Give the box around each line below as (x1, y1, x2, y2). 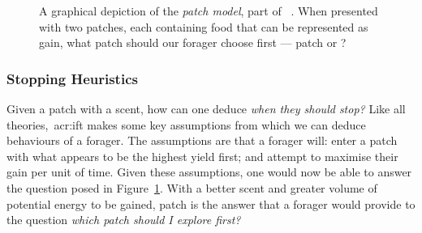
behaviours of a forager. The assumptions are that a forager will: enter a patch (6, 132, 398, 149)
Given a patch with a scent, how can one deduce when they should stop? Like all (6, 100, 406, 116)
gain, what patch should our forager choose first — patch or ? (39, 34, 347, 51)
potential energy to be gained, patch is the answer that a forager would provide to (6, 195, 416, 212)
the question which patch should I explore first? (6, 211, 241, 228)
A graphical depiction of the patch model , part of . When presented (39, 2, 378, 19)
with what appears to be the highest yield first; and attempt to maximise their (6, 147, 398, 164)
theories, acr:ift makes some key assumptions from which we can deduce (6, 116, 366, 133)
